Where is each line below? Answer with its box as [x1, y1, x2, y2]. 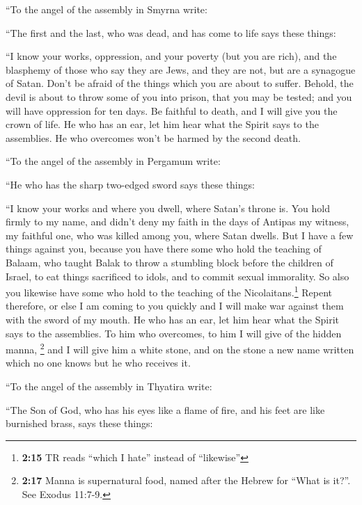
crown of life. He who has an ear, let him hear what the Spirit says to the [6, 117, 319, 131]
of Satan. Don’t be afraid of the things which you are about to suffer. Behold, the [6, 76, 354, 90]
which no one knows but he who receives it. [6, 355, 191, 370]
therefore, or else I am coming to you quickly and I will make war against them [6, 298, 344, 313]
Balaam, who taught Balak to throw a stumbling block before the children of [6, 255, 333, 269]
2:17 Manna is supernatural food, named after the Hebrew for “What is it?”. [22, 473, 351, 488]
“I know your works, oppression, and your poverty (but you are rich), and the [6, 49, 337, 63]
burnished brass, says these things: [6, 416, 153, 431]
